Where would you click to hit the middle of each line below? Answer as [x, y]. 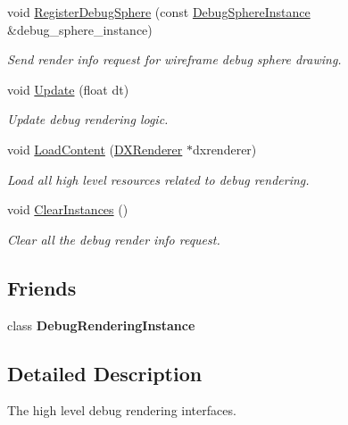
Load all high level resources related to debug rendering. [158, 179]
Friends [42, 287]
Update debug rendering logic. [88, 119]
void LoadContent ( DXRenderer [95, 149]
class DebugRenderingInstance [101, 325]
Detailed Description [105, 373]
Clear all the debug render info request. [114, 239]
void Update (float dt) [68, 89]
